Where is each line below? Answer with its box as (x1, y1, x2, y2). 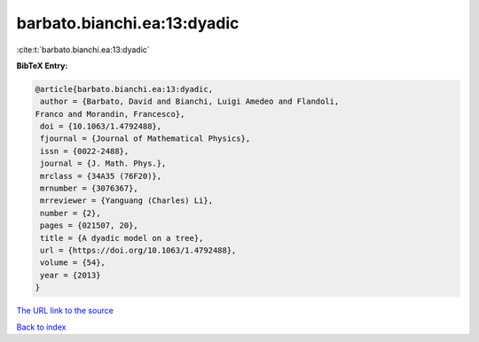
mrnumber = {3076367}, (40, 183, 139, 194)
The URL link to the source (16, 306, 114, 316)
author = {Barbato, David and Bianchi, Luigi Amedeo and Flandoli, (40, 97, 340, 106)
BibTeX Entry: (16, 60, 68, 71)
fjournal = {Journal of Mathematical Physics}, (40, 134, 251, 144)
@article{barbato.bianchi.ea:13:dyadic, (35, 84, 213, 94)
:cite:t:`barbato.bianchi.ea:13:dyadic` (16, 44, 150, 55)
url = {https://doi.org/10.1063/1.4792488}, (40, 245, 237, 255)
